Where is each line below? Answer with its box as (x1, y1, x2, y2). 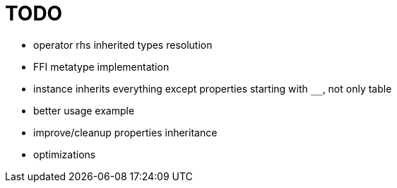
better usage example (33, 104, 135, 117)
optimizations (33, 148, 96, 160)
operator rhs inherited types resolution (33, 38, 213, 51)
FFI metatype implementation (33, 60, 170, 73)
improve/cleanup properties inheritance (33, 126, 218, 139)
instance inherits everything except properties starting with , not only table (33, 82, 392, 95)
